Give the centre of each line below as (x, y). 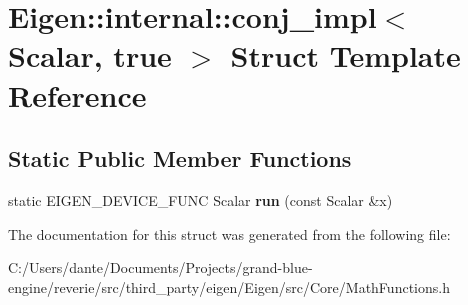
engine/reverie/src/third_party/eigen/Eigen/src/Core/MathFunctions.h (229, 286)
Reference (77, 94)
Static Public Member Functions (180, 158)
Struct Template (345, 55)
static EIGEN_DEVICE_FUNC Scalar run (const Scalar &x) (200, 199)
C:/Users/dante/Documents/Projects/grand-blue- (160, 267)
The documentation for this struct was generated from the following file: (229, 233)
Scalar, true (90, 55)
